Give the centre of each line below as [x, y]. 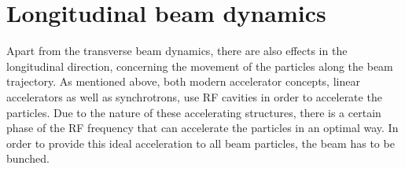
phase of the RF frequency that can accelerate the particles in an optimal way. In [202, 128]
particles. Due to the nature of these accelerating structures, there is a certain [194, 112]
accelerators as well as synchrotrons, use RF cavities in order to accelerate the [194, 96]
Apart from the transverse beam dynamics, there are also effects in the [177, 51]
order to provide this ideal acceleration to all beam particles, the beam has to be [201, 143]
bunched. [28, 158]
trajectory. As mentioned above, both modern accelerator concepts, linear [183, 81]
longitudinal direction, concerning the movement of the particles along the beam [200, 66]
